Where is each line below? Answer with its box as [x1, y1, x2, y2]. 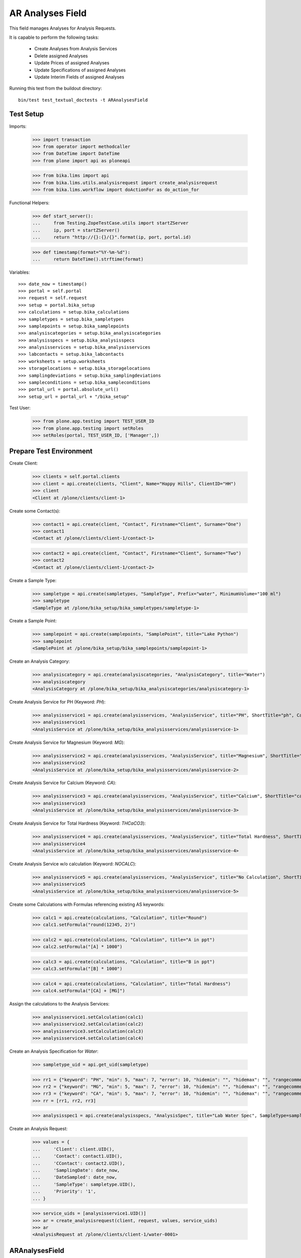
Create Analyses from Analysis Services [34, 46, 117, 52]
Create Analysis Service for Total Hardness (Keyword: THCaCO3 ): [9, 820, 146, 826]
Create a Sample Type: [9, 577, 57, 583]
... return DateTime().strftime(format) [32, 257, 144, 262]
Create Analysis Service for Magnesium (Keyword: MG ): [9, 739, 125, 745]
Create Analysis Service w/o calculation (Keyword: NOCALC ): [9, 860, 136, 867]
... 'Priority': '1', [32, 1189, 96, 1195]
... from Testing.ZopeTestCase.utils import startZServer [32, 220, 189, 226]
